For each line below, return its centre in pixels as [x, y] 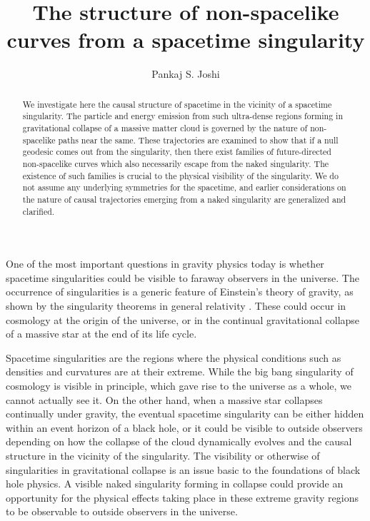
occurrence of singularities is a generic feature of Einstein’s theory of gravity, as [180, 292]
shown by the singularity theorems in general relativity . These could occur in [176, 306]
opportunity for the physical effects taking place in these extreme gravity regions [182, 497]
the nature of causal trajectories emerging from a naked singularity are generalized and [184, 199]
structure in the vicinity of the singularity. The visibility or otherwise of [163, 455]
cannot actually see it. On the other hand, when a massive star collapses [164, 399]
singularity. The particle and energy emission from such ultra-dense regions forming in [182, 116]
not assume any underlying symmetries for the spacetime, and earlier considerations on [184, 187]
